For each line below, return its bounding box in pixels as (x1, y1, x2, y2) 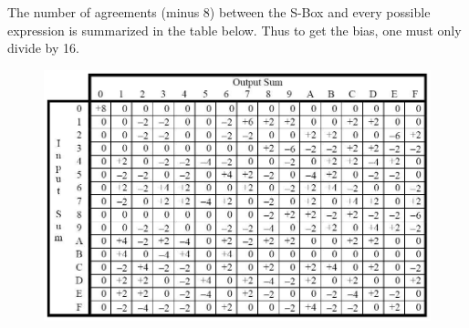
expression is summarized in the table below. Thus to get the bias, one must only (7, 20, 462, 39)
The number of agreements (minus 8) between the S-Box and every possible (7, 3, 431, 21)
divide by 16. (7, 38, 79, 57)
